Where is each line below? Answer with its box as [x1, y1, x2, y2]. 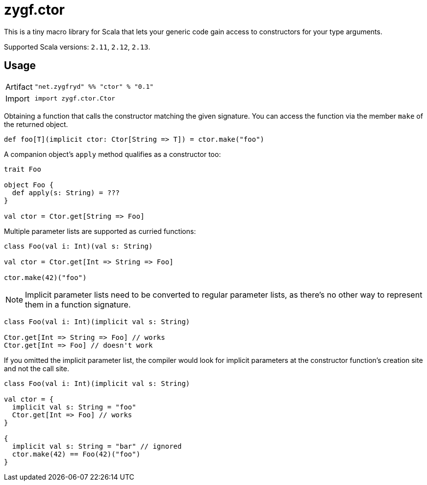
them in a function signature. [25, 299, 131, 309]
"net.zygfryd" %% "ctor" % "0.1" [34, 83, 154, 91]
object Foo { [4, 180, 54, 189]
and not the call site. [4, 364, 69, 373]
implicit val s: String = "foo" [12, 403, 136, 411]
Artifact [5, 81, 33, 92]
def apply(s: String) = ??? [12, 188, 120, 197]
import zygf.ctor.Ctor [34, 95, 115, 102]
